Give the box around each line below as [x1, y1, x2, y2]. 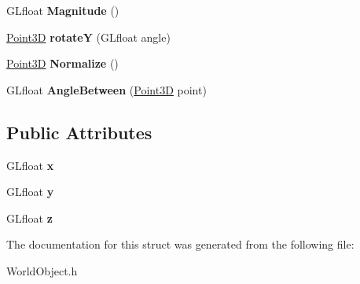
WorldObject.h [6, 262, 78, 278]
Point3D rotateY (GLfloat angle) [6, 28, 171, 45]
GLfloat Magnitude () [6, 2, 119, 18]
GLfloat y [6, 183, 54, 200]
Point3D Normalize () [6, 55, 119, 72]
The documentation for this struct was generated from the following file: [6, 236, 354, 253]
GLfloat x [6, 157, 54, 173]
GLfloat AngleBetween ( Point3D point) [6, 81, 207, 98]
